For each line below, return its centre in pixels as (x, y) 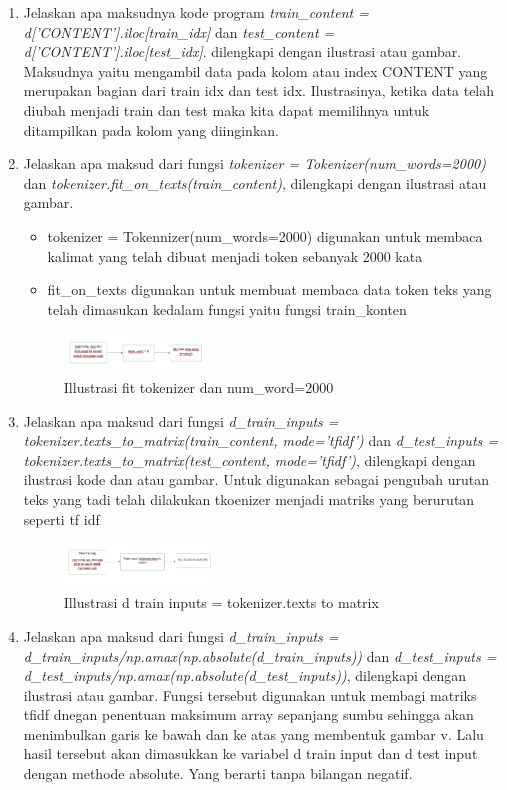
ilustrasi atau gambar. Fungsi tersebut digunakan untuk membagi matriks (250, 694)
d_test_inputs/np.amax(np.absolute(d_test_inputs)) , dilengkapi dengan (245, 675)
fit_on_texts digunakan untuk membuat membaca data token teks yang (269, 289)
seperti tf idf (61, 518)
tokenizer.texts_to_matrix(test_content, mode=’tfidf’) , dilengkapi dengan (249, 459)
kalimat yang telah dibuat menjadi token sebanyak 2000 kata (235, 255)
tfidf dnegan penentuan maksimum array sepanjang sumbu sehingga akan (248, 714)
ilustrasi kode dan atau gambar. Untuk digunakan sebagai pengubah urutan (256, 479)
